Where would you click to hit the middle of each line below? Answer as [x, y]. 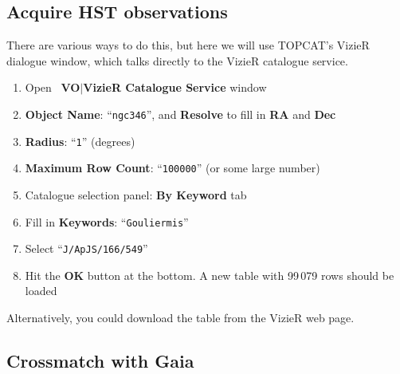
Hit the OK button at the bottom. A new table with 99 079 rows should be [210, 275]
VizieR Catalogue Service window [175, 87]
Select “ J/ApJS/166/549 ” [86, 248]
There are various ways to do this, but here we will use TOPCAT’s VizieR [188, 45]
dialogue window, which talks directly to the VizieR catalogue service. [177, 60]
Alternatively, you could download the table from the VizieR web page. [180, 318]
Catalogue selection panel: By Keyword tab [136, 194]
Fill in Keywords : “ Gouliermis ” [107, 221]
